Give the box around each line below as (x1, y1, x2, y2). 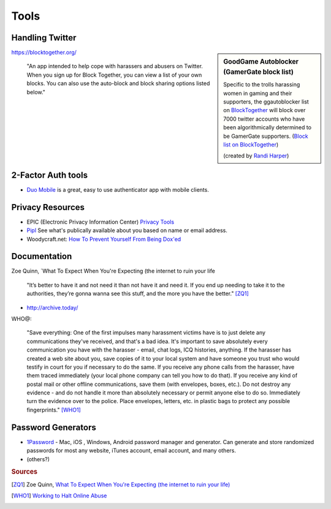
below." (26, 88, 46, 96)
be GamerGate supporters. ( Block (223, 132, 309, 140)
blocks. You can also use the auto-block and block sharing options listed (26, 80, 210, 87)
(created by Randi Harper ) (223, 152, 289, 159)
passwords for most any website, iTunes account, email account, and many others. (26, 447, 236, 454)
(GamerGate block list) (223, 67, 294, 76)
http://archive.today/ (26, 304, 78, 311)
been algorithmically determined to (223, 124, 312, 131)
